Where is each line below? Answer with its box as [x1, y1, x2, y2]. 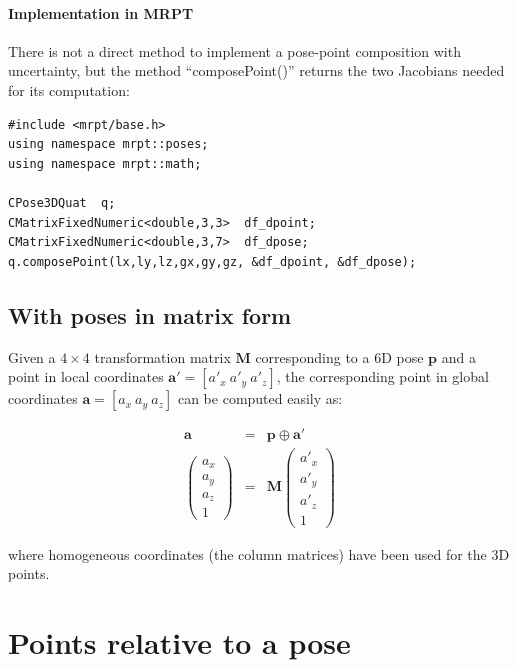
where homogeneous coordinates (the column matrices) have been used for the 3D [8, 543, 510, 564]
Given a [8, 346, 56, 367]
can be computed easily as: [177, 388, 343, 409]
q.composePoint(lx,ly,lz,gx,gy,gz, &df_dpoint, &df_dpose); [8, 254, 417, 269]
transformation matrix [94, 346, 231, 367]
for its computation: [8, 79, 130, 100]
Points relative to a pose [8, 622, 351, 663]
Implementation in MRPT [8, 2, 194, 23]
